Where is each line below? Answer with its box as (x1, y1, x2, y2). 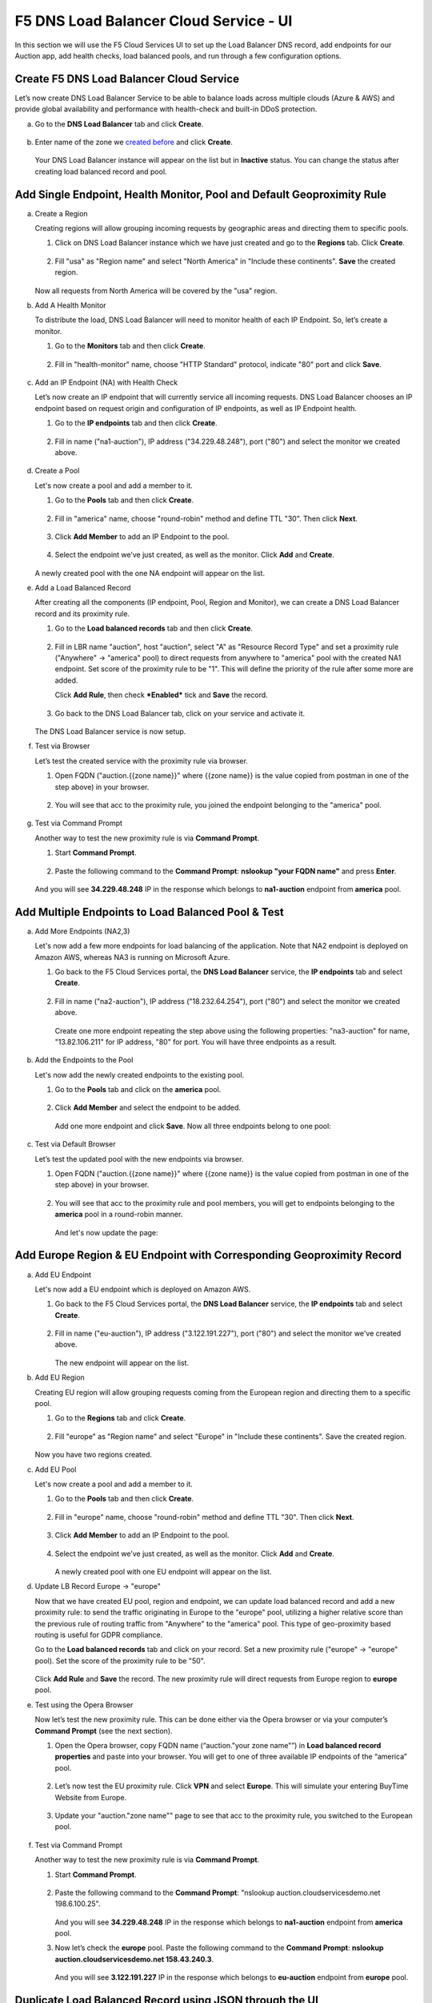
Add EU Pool (34, 1465, 77, 1474)
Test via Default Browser (34, 1139, 116, 1149)
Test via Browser (34, 741, 90, 751)
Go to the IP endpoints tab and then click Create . (54, 418, 218, 428)
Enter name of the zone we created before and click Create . (34, 137, 234, 147)
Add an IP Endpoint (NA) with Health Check (34, 377, 178, 387)
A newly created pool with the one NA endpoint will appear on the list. (34, 568, 266, 578)
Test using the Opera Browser (34, 1699, 134, 1710)
